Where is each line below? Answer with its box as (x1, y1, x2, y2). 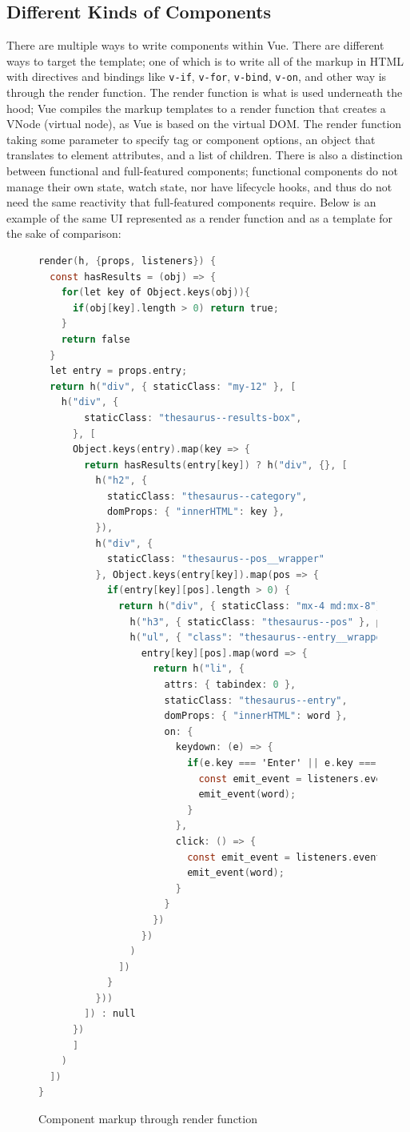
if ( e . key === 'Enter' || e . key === (187, 757, 376, 769)
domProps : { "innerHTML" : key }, (106, 506, 285, 518)
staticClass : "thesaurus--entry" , (164, 694, 348, 706)
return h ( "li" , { (153, 663, 245, 675)
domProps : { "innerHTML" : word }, (164, 710, 348, 722)
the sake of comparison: (6, 225, 121, 242)
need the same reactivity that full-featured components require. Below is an (6, 194, 376, 211)
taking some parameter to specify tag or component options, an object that (6, 130, 376, 147)
